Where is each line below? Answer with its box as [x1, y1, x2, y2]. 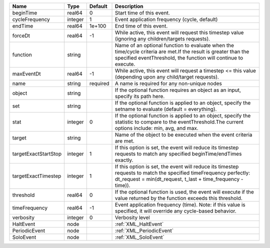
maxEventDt [12, 70, 41, 77]
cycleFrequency [12, 16, 50, 22]
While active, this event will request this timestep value [115, 29, 244, 36]
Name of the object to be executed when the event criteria [115, 131, 252, 138]
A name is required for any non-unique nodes [115, 80, 222, 87]
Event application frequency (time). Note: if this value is [115, 201, 245, 208]
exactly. [115, 156, 133, 163]
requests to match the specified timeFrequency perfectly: [115, 169, 250, 176]
